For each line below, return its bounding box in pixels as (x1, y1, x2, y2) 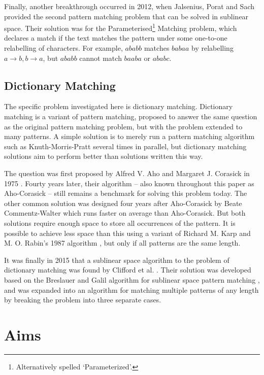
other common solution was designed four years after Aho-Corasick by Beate (4, 197, 242, 208)
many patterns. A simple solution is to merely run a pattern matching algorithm (4, 131, 255, 142)
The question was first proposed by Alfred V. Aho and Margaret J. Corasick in (4, 167, 250, 178)
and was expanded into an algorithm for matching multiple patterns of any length (4, 284, 259, 295)
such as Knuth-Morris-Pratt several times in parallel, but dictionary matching (4, 141, 247, 151)
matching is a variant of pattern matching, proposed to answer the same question (4, 111, 257, 122)
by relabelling (191, 43, 234, 53)
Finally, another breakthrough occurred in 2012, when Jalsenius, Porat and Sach (4, 1, 254, 11)
